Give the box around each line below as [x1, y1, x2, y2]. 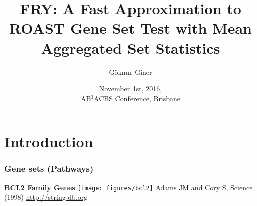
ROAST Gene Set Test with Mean [9, 18, 252, 38]
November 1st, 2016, [99, 83, 162, 94]
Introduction [4, 131, 93, 152]
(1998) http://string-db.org [4, 192, 88, 202]
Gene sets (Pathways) [4, 162, 94, 175]
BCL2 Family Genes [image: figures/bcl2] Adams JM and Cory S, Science [4, 182, 253, 192]
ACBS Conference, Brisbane [94, 93, 181, 104]
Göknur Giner [109, 66, 152, 77]
